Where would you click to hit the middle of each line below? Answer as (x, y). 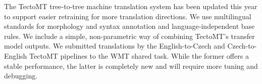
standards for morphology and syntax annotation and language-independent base (129, 26)
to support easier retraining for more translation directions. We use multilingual (128, 16)
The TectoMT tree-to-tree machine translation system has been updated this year (131, 6)
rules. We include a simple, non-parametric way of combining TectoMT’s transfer (129, 36)
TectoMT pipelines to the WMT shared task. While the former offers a (139, 55)
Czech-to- (242, 46)
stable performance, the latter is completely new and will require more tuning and (131, 66)
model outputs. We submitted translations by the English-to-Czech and (115, 46)
